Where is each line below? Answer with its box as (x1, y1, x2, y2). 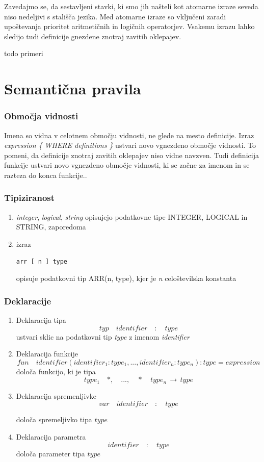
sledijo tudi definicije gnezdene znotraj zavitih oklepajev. (4, 31, 181, 41)
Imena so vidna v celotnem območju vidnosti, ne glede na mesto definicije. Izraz (4, 130, 254, 140)
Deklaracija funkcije (16, 348, 78, 359)
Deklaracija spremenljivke (16, 390, 96, 401)
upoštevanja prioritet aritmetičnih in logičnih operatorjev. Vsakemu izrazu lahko (4, 21, 255, 32)
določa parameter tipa (16, 448, 85, 458)
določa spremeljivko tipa (16, 414, 92, 425)
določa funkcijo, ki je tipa (16, 366, 96, 376)
